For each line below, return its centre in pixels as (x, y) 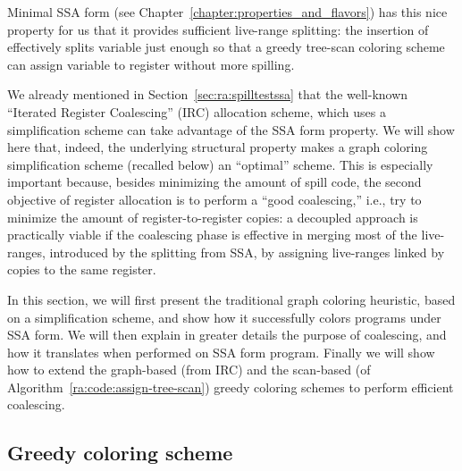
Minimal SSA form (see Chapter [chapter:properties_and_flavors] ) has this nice (227, 12)
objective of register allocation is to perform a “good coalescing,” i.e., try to (214, 199)
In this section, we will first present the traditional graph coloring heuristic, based (231, 299)
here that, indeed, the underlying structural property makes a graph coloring (218, 147)
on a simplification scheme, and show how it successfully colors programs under (224, 317)
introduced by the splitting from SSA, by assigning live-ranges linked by (247, 252)
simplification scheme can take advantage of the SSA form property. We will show (231, 129)
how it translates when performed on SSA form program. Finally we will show (221, 352)
